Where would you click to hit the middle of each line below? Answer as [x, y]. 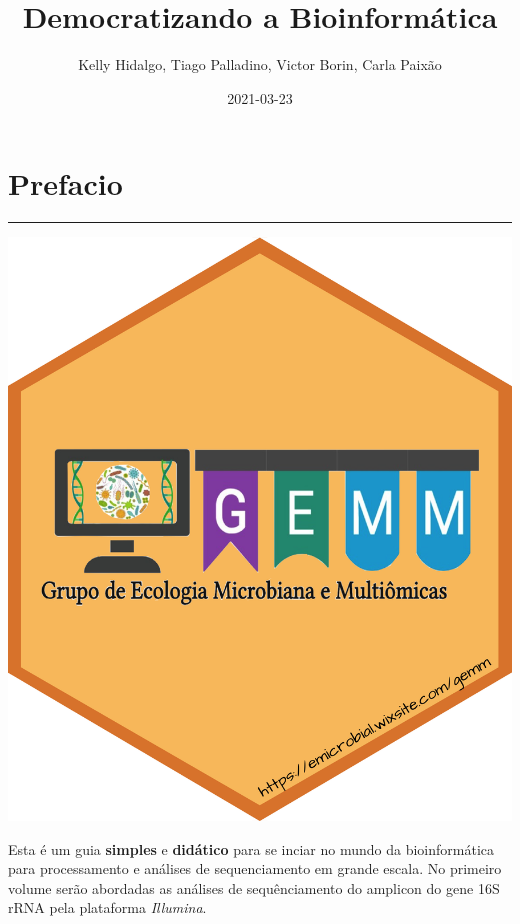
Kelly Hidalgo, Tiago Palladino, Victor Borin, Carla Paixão [260, 64]
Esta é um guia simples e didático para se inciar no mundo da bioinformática [251, 848]
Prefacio [65, 183]
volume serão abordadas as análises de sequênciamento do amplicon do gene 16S [254, 887]
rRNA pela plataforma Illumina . [107, 907]
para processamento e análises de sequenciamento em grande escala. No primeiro [255, 868]
